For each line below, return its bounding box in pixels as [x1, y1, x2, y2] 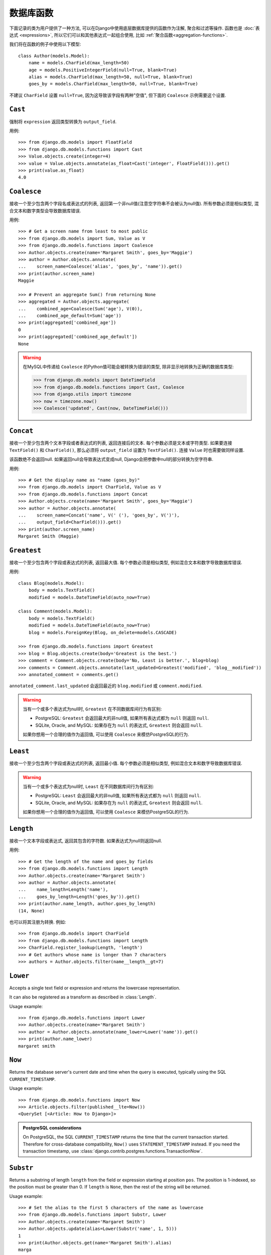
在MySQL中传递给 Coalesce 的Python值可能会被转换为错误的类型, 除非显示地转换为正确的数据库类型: [23, 364, 234, 370]
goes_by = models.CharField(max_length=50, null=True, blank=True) [28, 81, 198, 87]
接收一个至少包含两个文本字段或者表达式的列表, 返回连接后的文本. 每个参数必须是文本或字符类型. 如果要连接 [9, 440, 232, 446]
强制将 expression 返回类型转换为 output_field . [9, 118, 117, 124]
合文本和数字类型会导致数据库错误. [9, 207, 81, 213]
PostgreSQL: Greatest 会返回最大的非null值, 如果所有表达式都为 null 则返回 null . [35, 715, 209, 721]
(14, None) [18, 908, 45, 914]
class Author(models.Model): [18, 53, 90, 59]
